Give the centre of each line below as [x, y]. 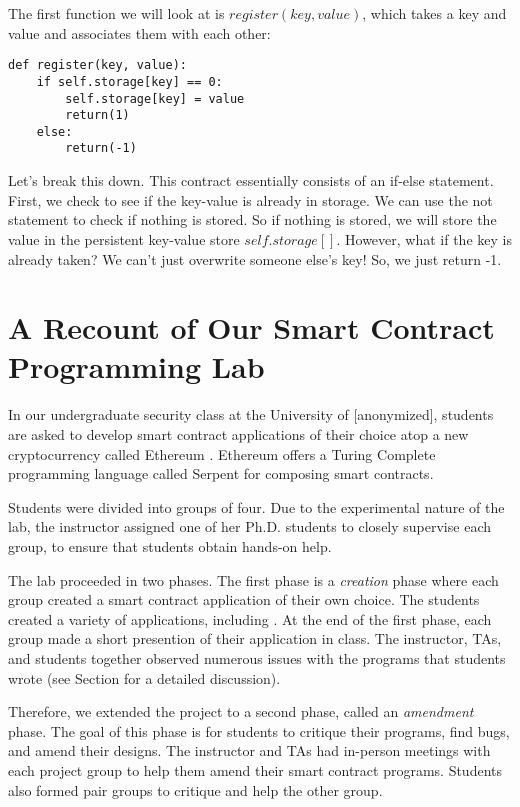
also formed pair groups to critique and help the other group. [195, 789]
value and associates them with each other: [139, 32]
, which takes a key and [434, 13]
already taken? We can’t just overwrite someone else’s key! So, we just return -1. [255, 258]
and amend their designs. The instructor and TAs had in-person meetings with [249, 750]
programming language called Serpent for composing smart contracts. [221, 473]
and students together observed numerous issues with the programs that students [257, 657]
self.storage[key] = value [155, 98]
